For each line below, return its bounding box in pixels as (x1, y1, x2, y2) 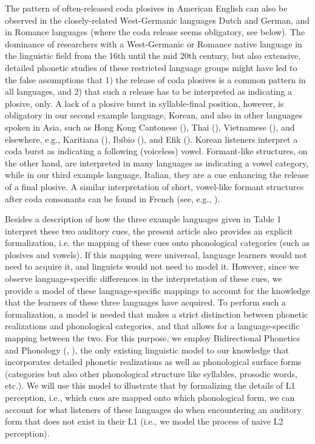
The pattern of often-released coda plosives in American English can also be (5, 2, 288, 14)
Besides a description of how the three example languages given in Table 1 (5, 213, 282, 225)
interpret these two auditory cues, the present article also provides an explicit (5, 224, 293, 237)
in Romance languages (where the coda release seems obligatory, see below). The (5, 26, 305, 38)
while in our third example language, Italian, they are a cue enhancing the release (5, 168, 309, 181)
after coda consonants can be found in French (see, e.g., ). (5, 192, 220, 205)
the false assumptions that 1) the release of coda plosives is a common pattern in (5, 73, 306, 86)
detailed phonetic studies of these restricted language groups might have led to (5, 61, 297, 73)
